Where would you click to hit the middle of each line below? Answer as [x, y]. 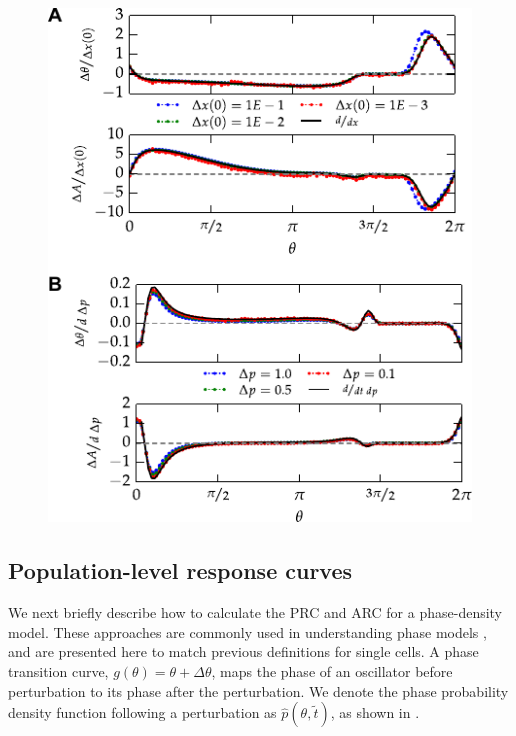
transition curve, [58, 671]
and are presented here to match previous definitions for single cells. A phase [243, 651]
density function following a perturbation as [142, 712]
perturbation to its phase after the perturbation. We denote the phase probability [258, 690]
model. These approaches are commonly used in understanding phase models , [247, 631]
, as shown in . [375, 712]
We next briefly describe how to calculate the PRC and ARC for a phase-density [255, 612]
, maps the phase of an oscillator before [332, 671]
